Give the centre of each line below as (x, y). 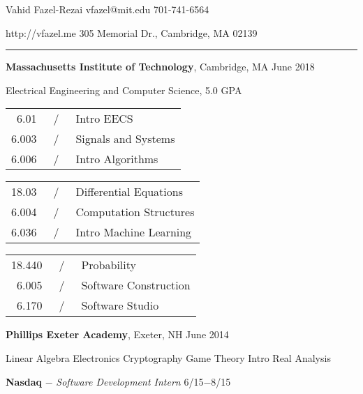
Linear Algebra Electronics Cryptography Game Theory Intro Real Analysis (168, 357)
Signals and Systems (125, 139)
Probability (109, 265)
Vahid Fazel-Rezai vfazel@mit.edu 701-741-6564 (108, 9)
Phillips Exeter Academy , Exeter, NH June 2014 (117, 334)
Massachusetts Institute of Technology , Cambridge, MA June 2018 (160, 67)
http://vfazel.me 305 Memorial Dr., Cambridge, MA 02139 (132, 32)
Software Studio (120, 305)
